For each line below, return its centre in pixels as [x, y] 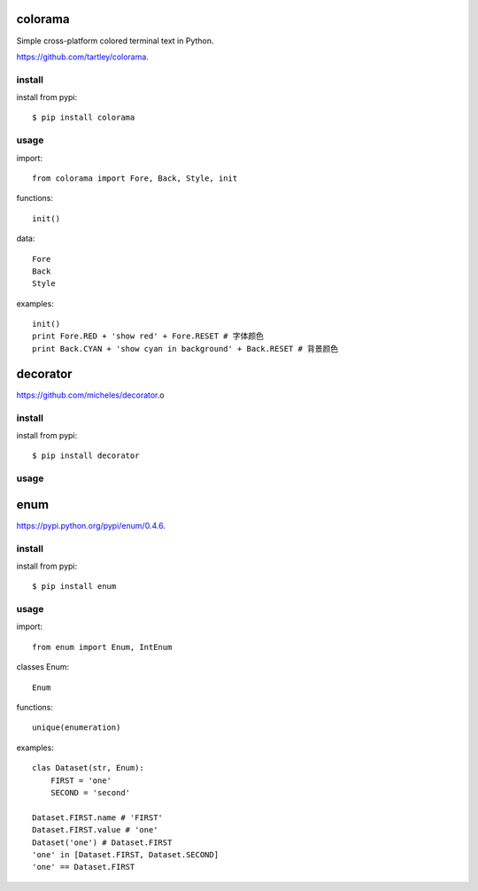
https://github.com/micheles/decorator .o [90, 395]
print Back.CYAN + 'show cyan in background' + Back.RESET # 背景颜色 [185, 349]
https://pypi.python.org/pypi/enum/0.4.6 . [91, 525]
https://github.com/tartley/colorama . [83, 57]
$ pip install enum [74, 586]
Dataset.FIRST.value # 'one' [95, 830]
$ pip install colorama [84, 118]
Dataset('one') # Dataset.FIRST [102, 842]
